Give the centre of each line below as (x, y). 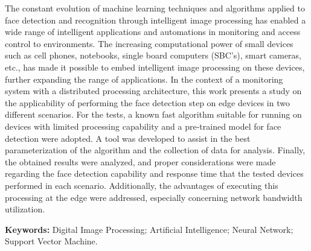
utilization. (25, 209)
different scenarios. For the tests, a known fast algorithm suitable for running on (153, 114)
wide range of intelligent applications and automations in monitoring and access (153, 32)
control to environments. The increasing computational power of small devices (149, 43)
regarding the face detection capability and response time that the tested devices (154, 173)
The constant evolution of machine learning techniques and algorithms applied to (155, 8)
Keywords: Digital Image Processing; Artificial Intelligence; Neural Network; (149, 229)
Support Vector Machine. (51, 241)
